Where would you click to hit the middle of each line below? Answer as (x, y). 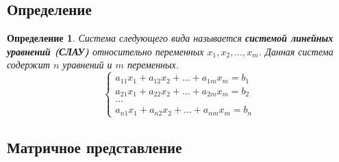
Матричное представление (95, 147)
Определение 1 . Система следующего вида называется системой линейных (170, 38)
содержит (28, 65)
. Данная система (296, 51)
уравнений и (87, 65)
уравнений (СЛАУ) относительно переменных (105, 51)
